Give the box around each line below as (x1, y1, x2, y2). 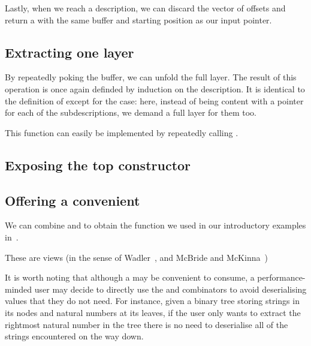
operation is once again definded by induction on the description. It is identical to (5, 82, 305, 95)
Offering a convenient (5, 191, 140, 209)
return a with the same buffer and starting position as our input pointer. (5, 13, 272, 26)
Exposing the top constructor (5, 155, 191, 174)
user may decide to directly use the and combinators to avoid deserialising (34, 282, 307, 295)
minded (5, 282, 32, 295)
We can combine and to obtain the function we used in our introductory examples (5, 219, 306, 231)
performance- (257, 271, 306, 284)
